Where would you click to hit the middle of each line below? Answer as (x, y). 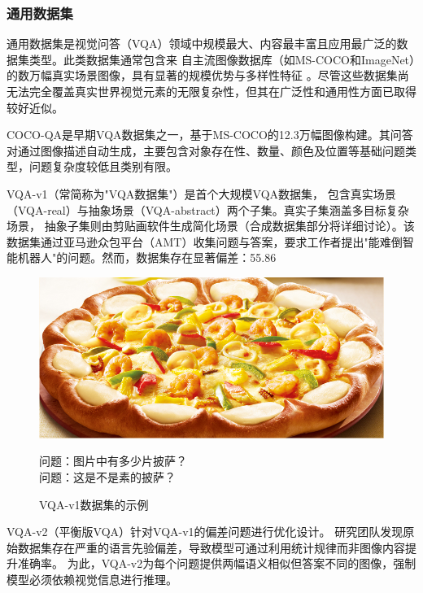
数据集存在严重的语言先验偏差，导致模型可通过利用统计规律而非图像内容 (211, 547)
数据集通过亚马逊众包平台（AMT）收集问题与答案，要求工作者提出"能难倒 (205, 241)
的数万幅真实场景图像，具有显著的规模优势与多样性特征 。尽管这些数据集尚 (208, 75)
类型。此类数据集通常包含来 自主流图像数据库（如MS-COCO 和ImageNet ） (222, 59)
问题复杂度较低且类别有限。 (103, 166)
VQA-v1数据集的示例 (94, 504)
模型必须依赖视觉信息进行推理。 (92, 579)
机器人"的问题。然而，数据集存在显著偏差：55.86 (147, 257)
